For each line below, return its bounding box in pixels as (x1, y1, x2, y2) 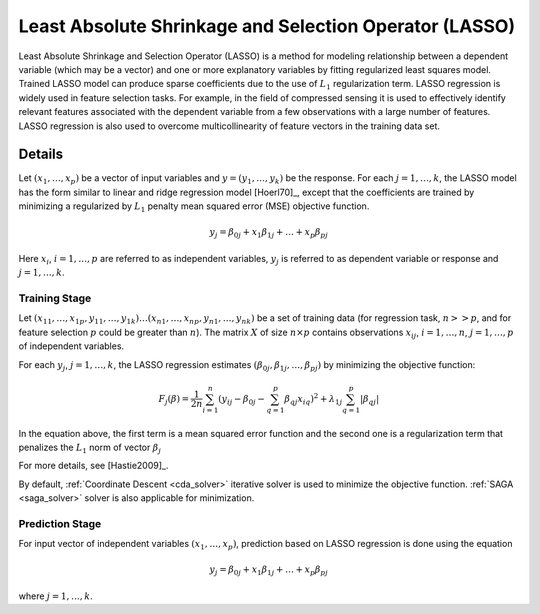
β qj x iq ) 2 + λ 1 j (284, 391, 343, 407)
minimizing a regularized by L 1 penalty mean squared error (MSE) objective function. (18, 200, 370, 214)
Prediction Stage (18, 516, 102, 530)
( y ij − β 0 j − (218, 393, 265, 407)
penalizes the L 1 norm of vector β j (18, 441, 162, 455)
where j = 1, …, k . (18, 590, 94, 602)
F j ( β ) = (158, 393, 190, 407)
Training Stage (18, 291, 92, 305)
